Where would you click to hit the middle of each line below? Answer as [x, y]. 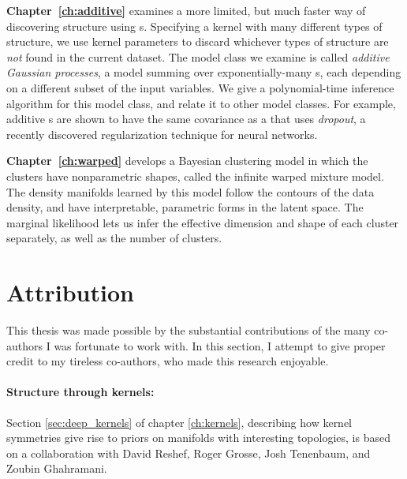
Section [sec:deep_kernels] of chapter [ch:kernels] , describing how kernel [179, 422]
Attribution [70, 292]
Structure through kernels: [80, 392]
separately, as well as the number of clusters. [114, 238]
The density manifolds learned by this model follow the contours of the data [190, 191]
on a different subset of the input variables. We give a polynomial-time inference [200, 87]
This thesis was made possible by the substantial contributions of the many [189, 330]
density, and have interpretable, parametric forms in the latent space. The [185, 207]
